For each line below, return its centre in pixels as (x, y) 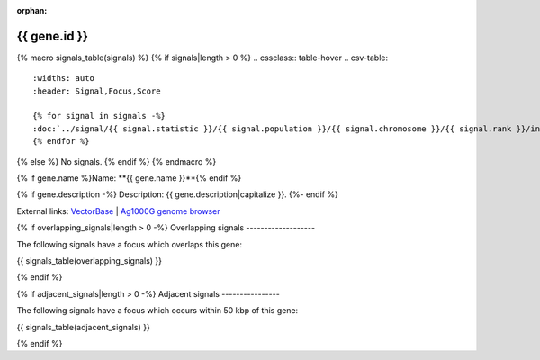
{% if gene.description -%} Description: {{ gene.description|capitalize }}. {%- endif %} (178, 194)
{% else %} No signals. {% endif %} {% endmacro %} (117, 161)
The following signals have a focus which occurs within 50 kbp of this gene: (157, 310)
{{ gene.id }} (53, 36)
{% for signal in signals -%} (99, 116)
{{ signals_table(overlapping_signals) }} (89, 260)
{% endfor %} (61, 141)
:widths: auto (63, 78)
